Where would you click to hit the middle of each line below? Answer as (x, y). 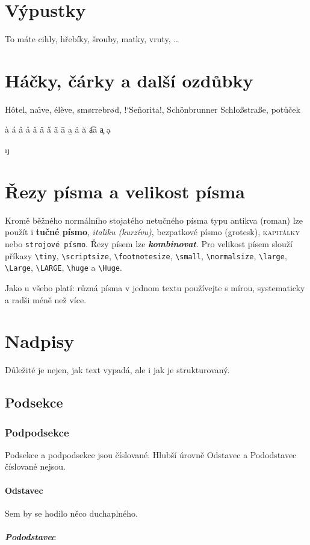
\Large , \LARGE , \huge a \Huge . (64, 267)
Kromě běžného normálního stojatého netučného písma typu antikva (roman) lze (154, 220)
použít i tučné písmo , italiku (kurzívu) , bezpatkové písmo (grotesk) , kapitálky (152, 232)
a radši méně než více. (46, 299)
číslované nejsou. (35, 466)
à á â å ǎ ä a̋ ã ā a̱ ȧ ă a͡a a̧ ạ (58, 129)
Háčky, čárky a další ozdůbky (129, 80)
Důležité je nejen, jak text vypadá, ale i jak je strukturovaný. (117, 370)
